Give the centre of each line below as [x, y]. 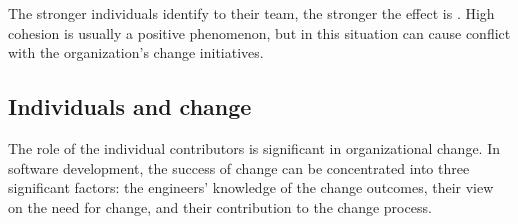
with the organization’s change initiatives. [136, 52]
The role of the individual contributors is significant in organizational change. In [254, 147]
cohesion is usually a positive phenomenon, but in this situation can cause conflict [259, 32]
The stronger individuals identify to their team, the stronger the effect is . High [251, 13]
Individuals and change [130, 106]
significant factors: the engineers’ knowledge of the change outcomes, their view [251, 187]
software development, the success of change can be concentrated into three [239, 167]
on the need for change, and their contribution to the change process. [220, 206]
